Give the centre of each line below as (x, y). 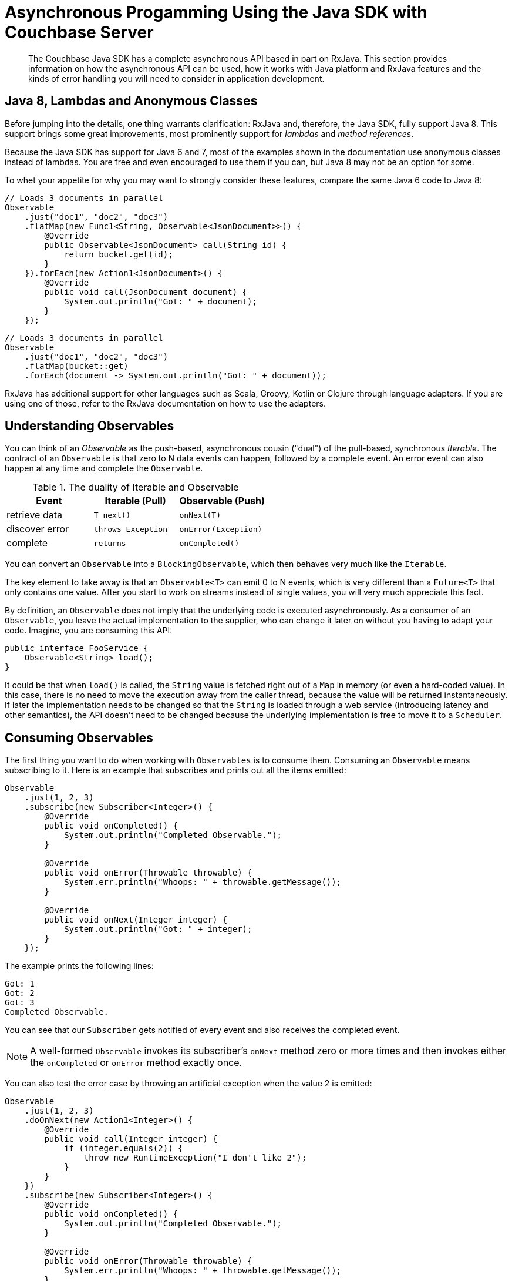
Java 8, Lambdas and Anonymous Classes (131, 101)
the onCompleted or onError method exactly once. (136, 1063)
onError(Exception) (221, 529)
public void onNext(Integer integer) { (136, 920)
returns (110, 543)
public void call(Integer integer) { (131, 1139)
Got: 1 (20, 984)
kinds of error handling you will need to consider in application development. (176, 78)
